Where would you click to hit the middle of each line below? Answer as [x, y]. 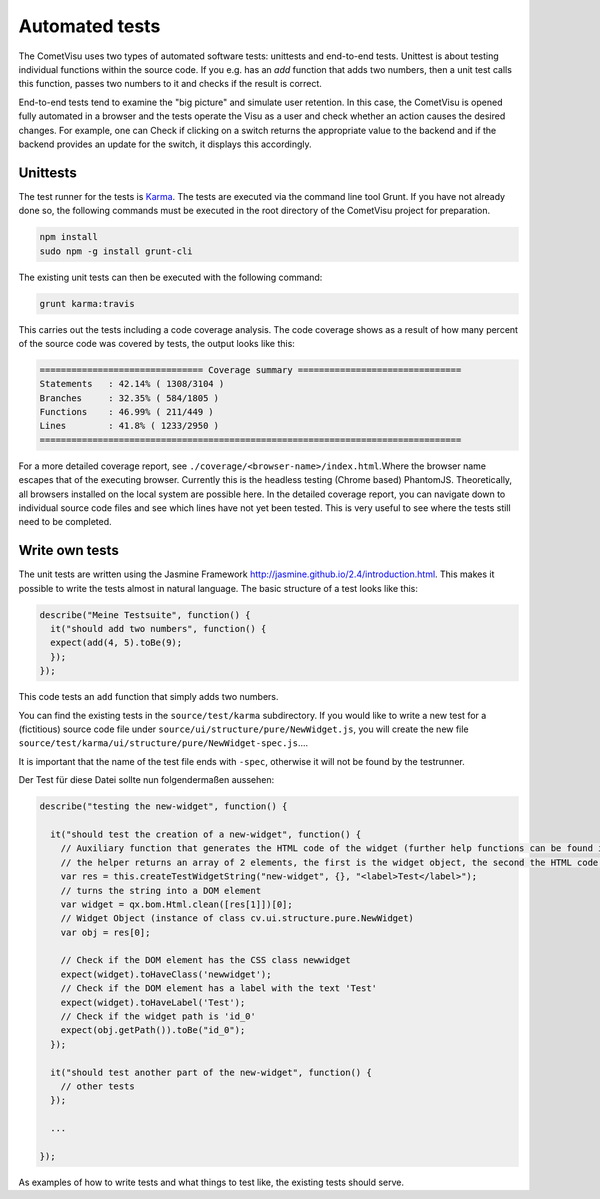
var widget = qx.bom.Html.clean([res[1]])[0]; [177, 904]
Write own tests [68, 550]
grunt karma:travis [87, 303]
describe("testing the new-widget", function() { [163, 806]
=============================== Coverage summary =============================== [250, 369]
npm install [69, 237]
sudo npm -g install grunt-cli [116, 251]
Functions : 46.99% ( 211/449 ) [126, 412]
